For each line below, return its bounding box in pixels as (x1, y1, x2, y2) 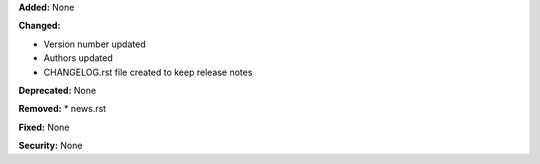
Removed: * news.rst (18, 103, 107, 115)
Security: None (18, 140, 83, 152)
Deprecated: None (18, 84, 97, 96)
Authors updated (43, 52, 114, 64)
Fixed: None (18, 121, 70, 133)
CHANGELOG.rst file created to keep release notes (43, 66, 253, 78)
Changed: (18, 20, 61, 32)
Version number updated (43, 38, 146, 50)
